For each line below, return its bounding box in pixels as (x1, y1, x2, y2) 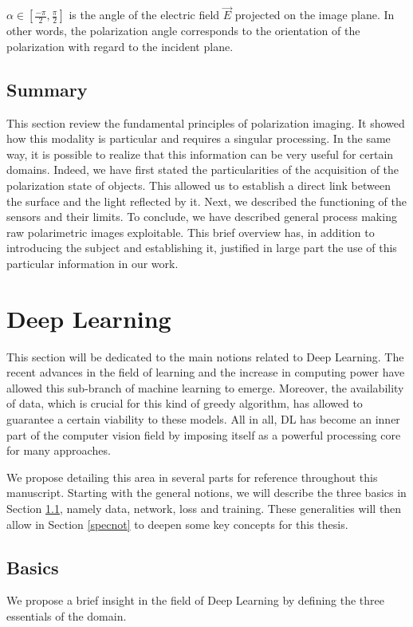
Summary (6, 77, 88, 101)
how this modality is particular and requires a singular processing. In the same (6, 130, 391, 147)
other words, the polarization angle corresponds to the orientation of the (6, 22, 360, 39)
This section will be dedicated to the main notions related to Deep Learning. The (6, 348, 404, 365)
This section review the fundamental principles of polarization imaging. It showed (6, 114, 405, 131)
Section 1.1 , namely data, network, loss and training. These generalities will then (6, 500, 402, 517)
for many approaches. (6, 442, 111, 459)
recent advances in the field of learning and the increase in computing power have (6, 364, 405, 381)
